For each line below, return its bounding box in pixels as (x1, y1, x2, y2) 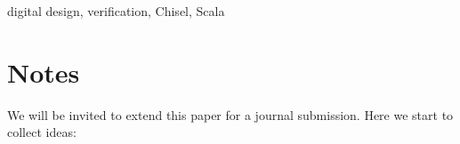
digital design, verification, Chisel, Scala (7, 2, 225, 20)
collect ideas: (7, 123, 77, 141)
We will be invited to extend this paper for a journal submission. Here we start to (7, 105, 454, 124)
